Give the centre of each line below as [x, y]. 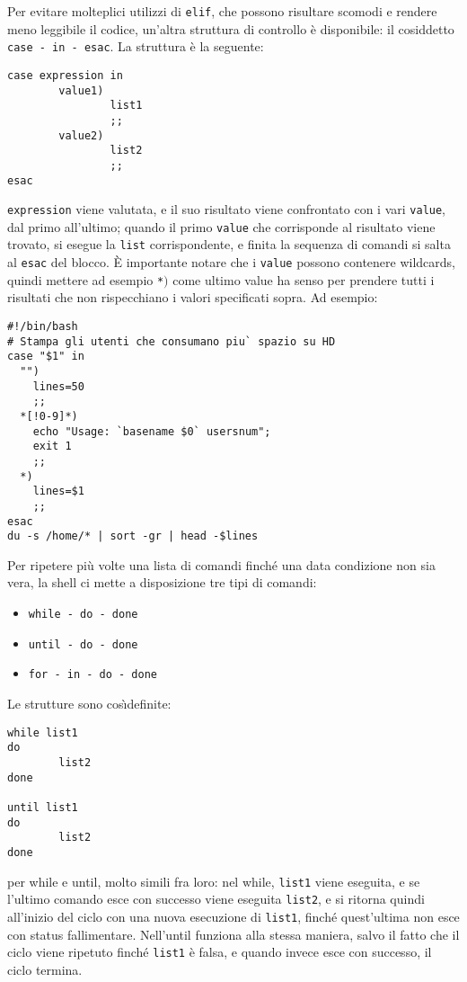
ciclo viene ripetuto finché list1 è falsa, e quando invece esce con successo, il [220, 952]
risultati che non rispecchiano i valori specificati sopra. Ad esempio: [193, 297]
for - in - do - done [93, 675]
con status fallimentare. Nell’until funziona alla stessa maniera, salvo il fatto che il [233, 934]
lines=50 [58, 386]
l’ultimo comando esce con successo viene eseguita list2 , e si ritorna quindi [216, 899]
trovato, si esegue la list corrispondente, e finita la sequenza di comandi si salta [229, 244]
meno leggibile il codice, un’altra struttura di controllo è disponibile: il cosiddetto [231, 28]
